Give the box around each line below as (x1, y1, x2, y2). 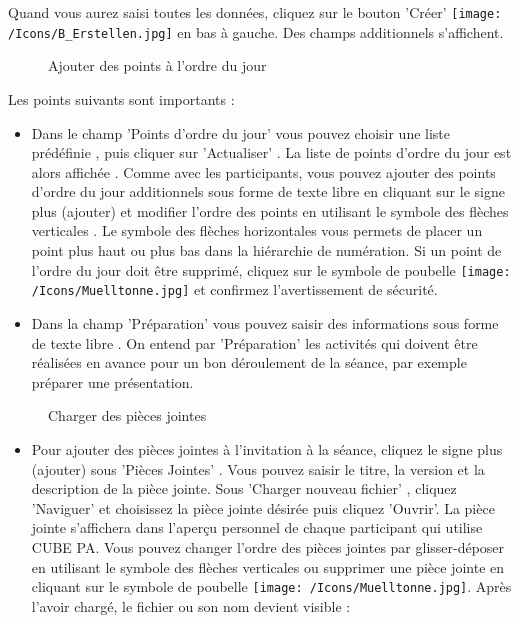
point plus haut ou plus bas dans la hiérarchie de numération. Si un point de (31, 240, 502, 261)
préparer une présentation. (31, 371, 194, 392)
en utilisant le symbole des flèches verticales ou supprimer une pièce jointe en (31, 556, 505, 577)
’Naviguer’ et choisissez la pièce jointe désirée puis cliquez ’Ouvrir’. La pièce (31, 497, 495, 518)
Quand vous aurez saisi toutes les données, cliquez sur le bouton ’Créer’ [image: (8, 2, 502, 22)
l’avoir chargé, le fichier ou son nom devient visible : (31, 595, 351, 616)
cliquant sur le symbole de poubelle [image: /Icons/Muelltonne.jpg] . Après (31, 576, 512, 597)
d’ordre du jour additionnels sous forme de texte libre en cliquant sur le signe (31, 181, 505, 202)
